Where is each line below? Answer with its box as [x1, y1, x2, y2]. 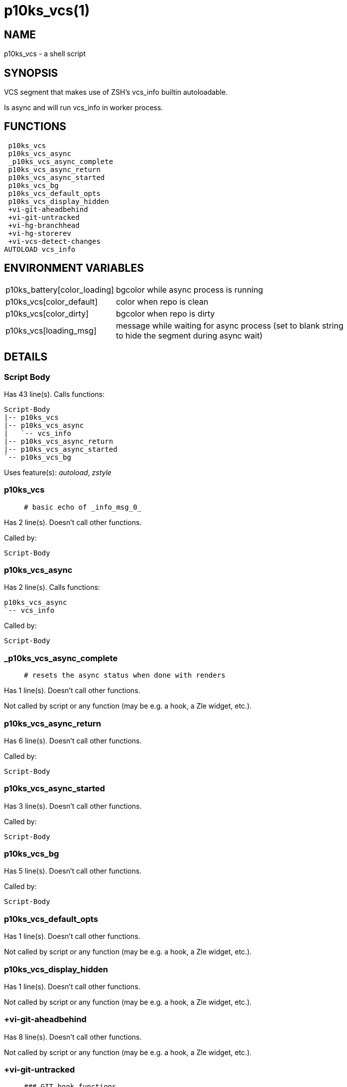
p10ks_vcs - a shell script [4, 49, 86, 58]
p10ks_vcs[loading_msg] [5, 325, 97, 336]
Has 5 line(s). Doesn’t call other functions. [4, 867, 142, 876]
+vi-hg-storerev [8, 229, 71, 237]
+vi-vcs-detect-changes [8, 237, 101, 245]
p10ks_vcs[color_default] [5, 296, 98, 307]
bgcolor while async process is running [116, 284, 263, 295]
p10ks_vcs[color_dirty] [5, 308, 89, 319]
